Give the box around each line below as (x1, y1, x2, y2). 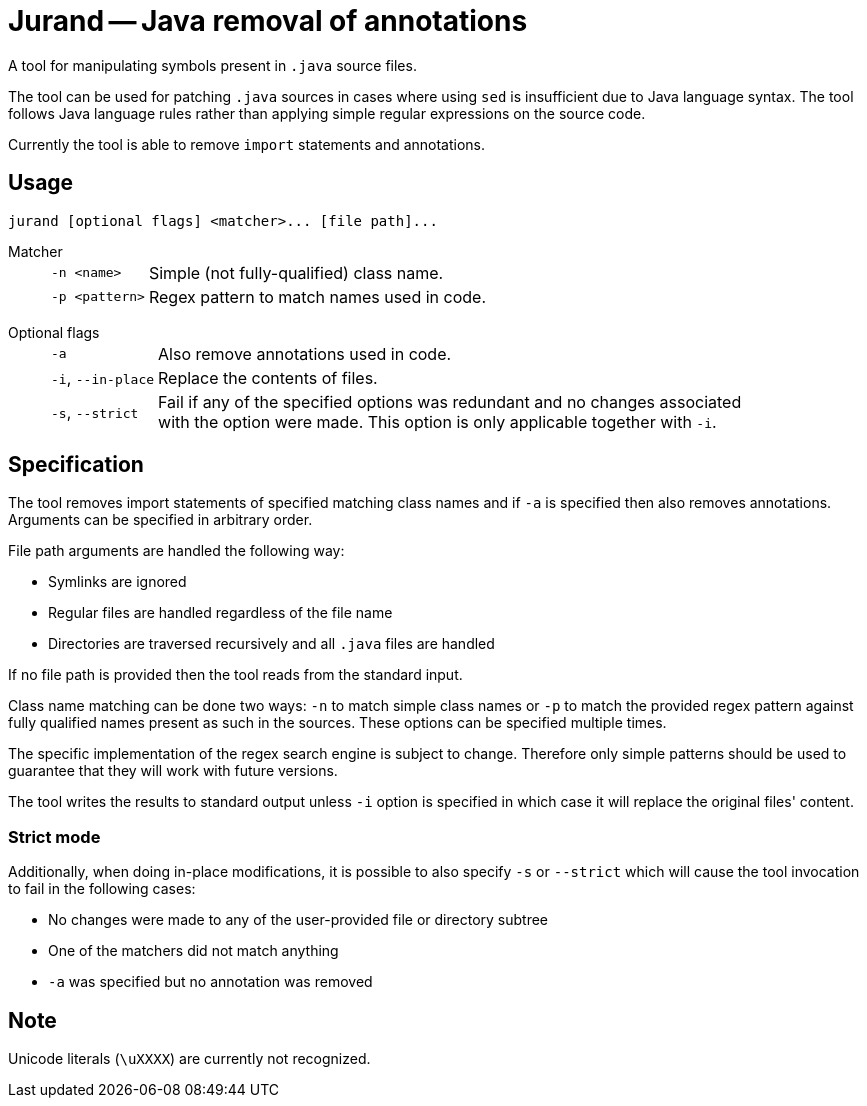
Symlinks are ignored (48, 573, 187, 591)
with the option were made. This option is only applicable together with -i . (158, 411, 717, 432)
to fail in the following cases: (8, 880, 196, 898)
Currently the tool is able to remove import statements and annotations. (8, 135, 486, 153)
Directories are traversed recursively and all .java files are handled (48, 635, 495, 653)
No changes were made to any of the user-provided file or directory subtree (48, 911, 549, 929)
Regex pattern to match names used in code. (148, 286, 487, 307)
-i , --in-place (51, 367, 155, 388)
